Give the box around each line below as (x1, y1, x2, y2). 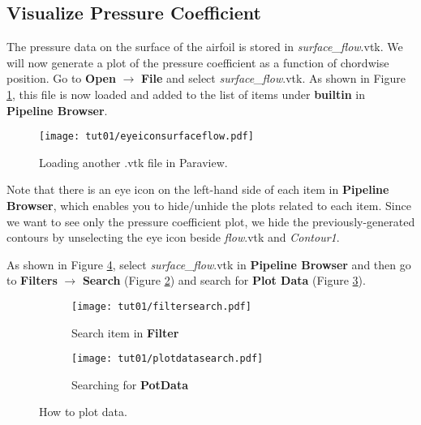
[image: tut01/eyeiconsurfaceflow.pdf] (39, 131, 254, 143)
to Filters (6, 272, 58, 289)
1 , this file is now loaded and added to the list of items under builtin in (6, 85, 365, 102)
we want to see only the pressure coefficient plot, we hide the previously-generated (6, 212, 415, 230)
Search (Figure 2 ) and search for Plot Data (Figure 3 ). (82, 272, 366, 289)
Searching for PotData (71, 376, 188, 393)
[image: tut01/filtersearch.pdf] (71, 300, 251, 312)
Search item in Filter (71, 324, 179, 341)
